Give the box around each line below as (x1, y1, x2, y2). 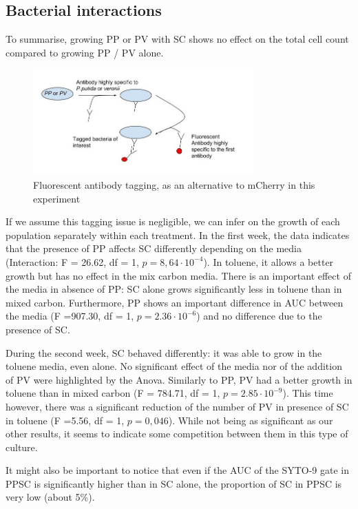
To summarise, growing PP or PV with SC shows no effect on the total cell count (6, 32, 349, 46)
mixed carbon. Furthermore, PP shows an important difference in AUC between (6, 295, 344, 309)
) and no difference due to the (196, 309, 322, 323)
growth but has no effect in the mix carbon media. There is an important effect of (6, 268, 351, 282)
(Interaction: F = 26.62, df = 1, (6, 254, 139, 269)
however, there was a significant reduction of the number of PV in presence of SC (6, 399, 349, 413)
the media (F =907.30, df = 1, (6, 309, 134, 323)
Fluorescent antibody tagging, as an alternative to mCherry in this (33, 178, 315, 192)
